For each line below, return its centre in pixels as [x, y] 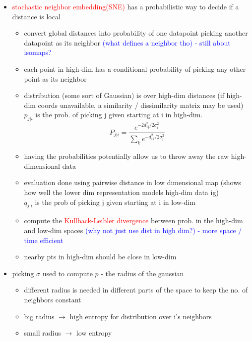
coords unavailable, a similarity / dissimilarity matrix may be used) [141, 105]
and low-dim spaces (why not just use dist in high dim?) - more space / [133, 230]
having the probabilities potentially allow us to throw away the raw [126, 156]
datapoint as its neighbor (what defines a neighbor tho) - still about [127, 42]
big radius [39, 316]
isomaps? [38, 52]
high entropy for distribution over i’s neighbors [141, 316]
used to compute [67, 273]
